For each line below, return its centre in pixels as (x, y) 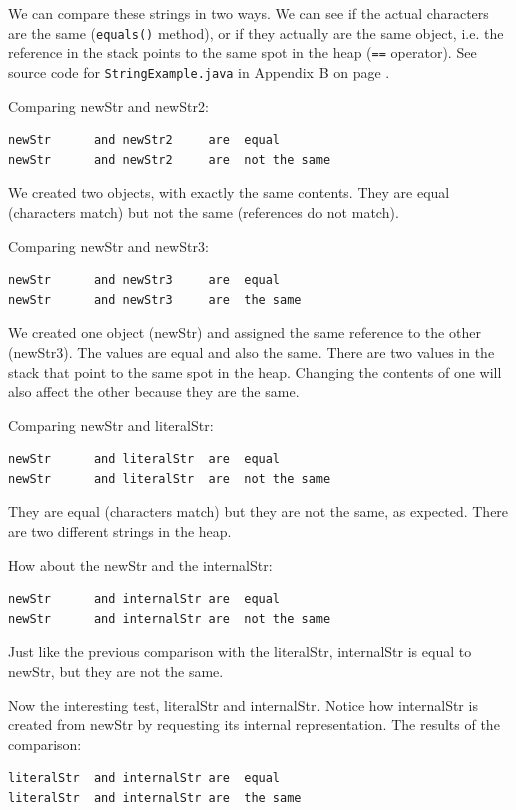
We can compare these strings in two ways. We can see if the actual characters (248, 13)
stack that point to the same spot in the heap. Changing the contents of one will (255, 371)
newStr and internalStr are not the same (169, 618)
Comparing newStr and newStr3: (108, 245)
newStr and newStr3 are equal (144, 280)
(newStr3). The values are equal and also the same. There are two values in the (251, 351)
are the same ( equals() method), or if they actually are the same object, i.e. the (256, 32)
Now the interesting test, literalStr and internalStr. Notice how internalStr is (243, 704)
